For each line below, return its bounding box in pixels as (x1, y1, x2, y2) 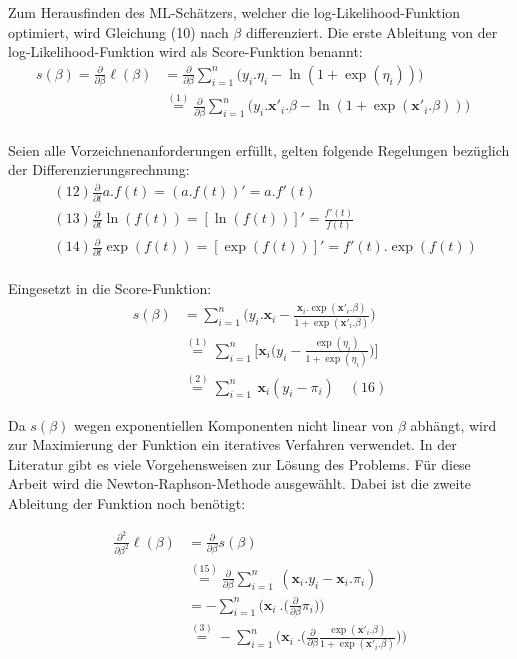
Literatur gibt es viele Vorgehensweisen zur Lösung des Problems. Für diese (8, 453, 471, 474)
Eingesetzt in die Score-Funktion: (8, 278, 212, 299)
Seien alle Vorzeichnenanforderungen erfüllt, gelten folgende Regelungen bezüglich (8, 139, 510, 160)
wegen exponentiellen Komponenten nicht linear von (74, 414, 394, 435)
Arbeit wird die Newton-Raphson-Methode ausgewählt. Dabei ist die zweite (8, 473, 472, 494)
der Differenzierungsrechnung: (8, 159, 190, 180)
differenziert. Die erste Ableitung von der (245, 21, 498, 42)
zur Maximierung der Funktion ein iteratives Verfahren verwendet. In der (8, 434, 457, 455)
